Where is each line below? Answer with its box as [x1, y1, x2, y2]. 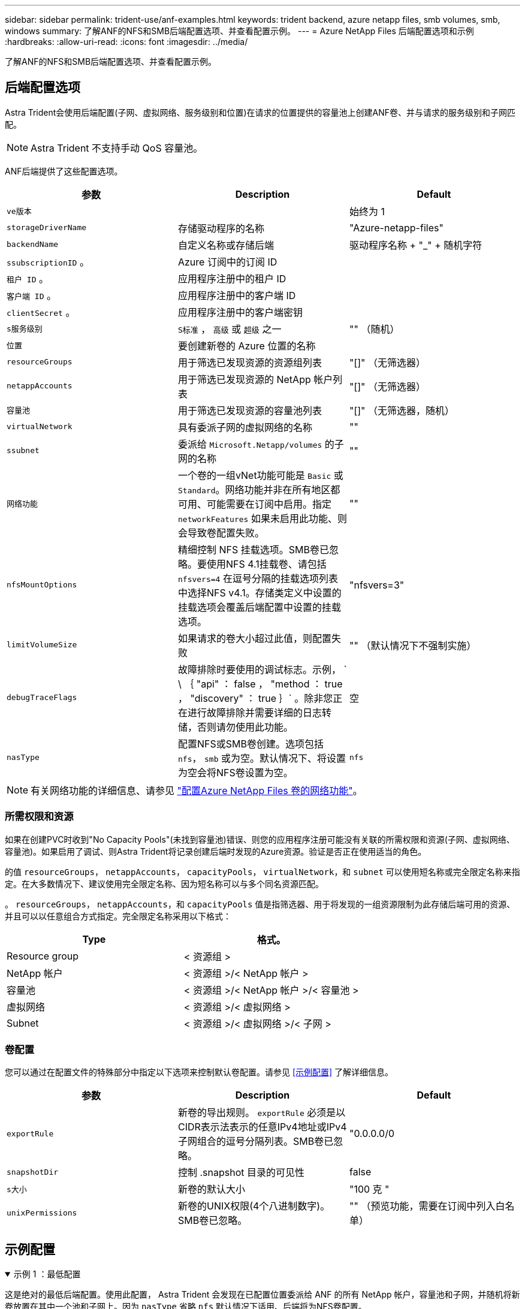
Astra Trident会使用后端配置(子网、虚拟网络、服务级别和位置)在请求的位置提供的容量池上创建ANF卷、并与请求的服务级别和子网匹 [5, 107, 516, 117]
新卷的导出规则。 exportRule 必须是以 [177, 1106, 346, 1119]
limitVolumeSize [7, 640, 77, 650]
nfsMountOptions [7, 580, 77, 590]
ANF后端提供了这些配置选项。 [5, 165, 123, 176]
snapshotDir [7, 1167, 59, 1177]
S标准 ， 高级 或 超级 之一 [177, 322, 282, 335]
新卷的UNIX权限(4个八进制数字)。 [177, 1200, 330, 1213]
